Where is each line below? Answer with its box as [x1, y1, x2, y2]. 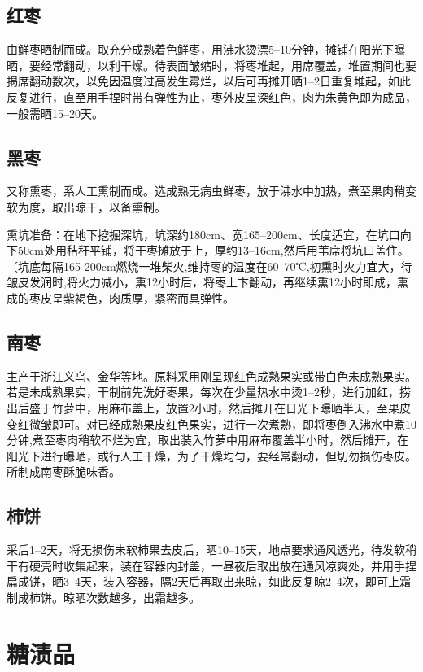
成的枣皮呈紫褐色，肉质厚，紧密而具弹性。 [7, 289, 234, 306]
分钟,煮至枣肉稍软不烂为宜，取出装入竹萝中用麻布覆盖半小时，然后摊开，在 [7, 431, 408, 448]
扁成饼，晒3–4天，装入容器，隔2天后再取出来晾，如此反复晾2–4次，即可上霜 [7, 573, 411, 590]
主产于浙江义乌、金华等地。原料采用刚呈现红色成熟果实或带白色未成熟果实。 [7, 367, 416, 384]
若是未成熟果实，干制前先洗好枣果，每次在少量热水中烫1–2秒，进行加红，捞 [7, 383, 411, 400]
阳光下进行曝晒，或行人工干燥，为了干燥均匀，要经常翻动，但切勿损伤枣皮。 [7, 447, 416, 464]
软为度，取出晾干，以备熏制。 [7, 198, 166, 215]
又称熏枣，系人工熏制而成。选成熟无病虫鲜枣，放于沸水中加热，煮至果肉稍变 [7, 182, 416, 199]
